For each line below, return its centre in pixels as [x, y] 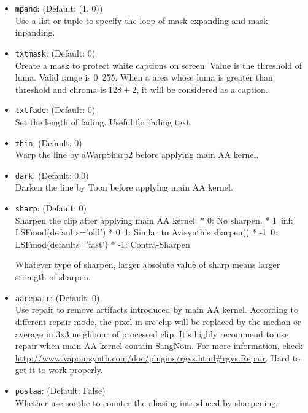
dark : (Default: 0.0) [52, 175]
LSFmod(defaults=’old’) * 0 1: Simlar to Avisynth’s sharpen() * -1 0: [146, 232]
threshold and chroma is [60, 89]
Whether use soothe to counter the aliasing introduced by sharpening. [147, 402]
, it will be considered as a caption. [202, 89]
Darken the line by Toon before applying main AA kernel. [124, 187]
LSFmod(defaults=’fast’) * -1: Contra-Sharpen [102, 244]
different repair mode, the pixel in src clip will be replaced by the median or [158, 321]
